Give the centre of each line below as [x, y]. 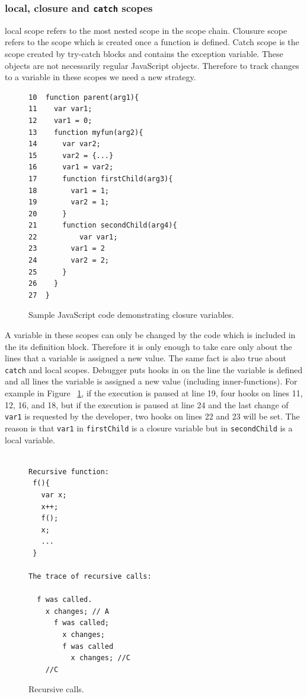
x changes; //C [100, 658]
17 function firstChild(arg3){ [101, 179]
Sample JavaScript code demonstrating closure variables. [131, 315]
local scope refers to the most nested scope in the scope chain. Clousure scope [146, 30]
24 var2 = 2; [69, 261]
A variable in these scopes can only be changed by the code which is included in [150, 335]
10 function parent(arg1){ [84, 97]
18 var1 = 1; [69, 190]
